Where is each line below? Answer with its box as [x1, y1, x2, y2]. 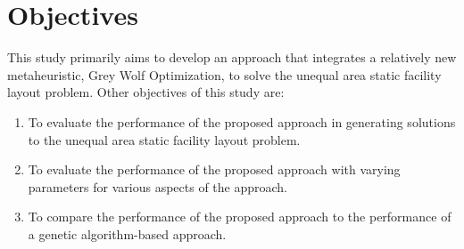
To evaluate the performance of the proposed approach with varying [28, 160, 401, 179]
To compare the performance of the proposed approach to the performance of [28, 207, 452, 226]
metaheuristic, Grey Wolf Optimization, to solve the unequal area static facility [7, 65, 442, 84]
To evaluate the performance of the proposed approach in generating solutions [28, 112, 456, 131]
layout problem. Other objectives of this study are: [7, 83, 285, 101]
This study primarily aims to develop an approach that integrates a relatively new [7, 48, 457, 67]
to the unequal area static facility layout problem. [28, 130, 301, 149]
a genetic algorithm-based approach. [28, 224, 227, 243]
